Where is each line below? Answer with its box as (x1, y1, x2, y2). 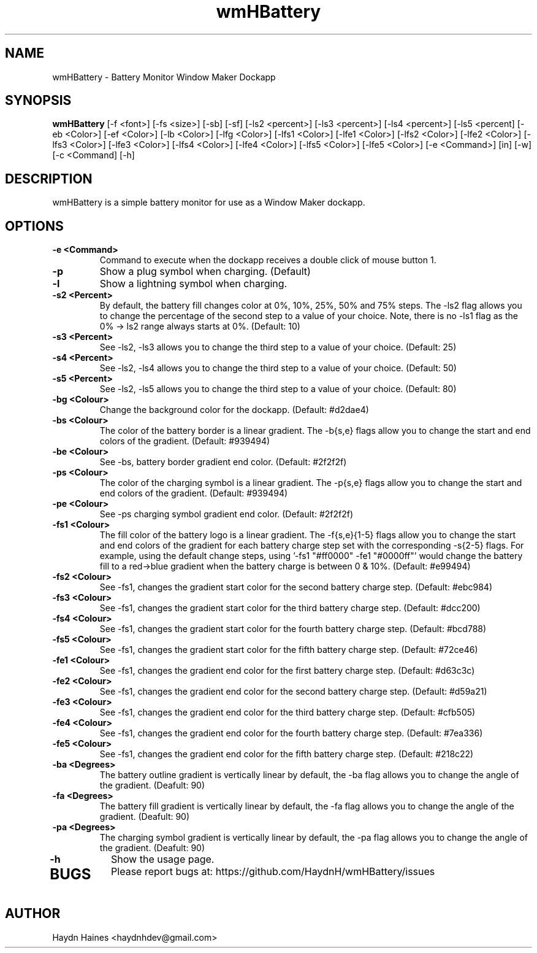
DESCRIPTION (5, 171, 93, 187)
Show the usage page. (111, 853, 215, 866)
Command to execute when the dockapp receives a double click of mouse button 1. (99, 255, 436, 266)
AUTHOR (5, 906, 61, 922)
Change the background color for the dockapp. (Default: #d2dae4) (99, 404, 369, 415)
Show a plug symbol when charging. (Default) (99, 265, 311, 278)
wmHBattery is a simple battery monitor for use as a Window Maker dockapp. (52, 197, 365, 208)
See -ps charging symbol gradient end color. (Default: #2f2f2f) (99, 509, 354, 520)
